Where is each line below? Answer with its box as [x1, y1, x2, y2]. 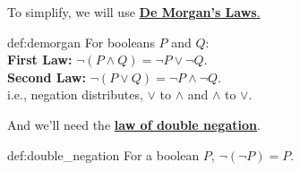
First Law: [7, 50, 73, 69]
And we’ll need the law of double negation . [7, 115, 261, 133]
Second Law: [7, 67, 86, 86]
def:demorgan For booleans [7, 32, 155, 51]
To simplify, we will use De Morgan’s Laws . [7, 3, 261, 21]
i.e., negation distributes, [7, 85, 143, 104]
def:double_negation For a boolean [7, 145, 200, 164]
